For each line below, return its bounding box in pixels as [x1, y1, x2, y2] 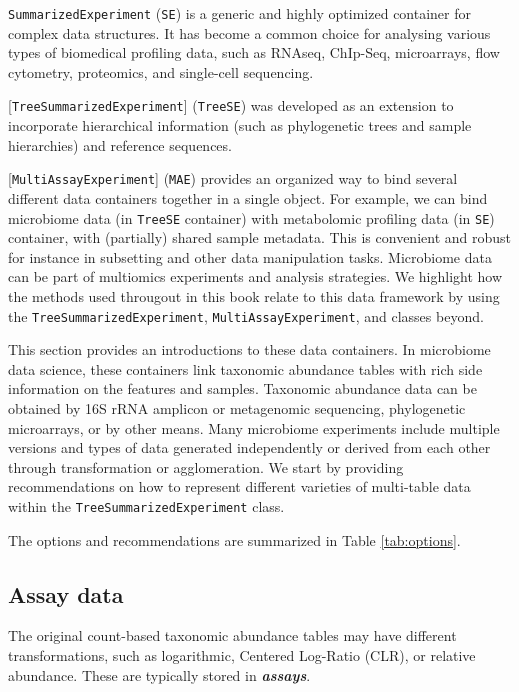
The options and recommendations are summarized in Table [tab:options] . [8, 529, 461, 550]
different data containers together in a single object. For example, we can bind [8, 187, 488, 208]
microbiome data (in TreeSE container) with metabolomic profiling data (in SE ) [8, 207, 495, 228]
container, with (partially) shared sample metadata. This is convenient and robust [8, 227, 512, 248]
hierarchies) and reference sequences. [8, 134, 232, 155]
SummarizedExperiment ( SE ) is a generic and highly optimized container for [8, 3, 471, 23]
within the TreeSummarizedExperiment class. [8, 495, 285, 516]
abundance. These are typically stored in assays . [8, 664, 311, 685]
